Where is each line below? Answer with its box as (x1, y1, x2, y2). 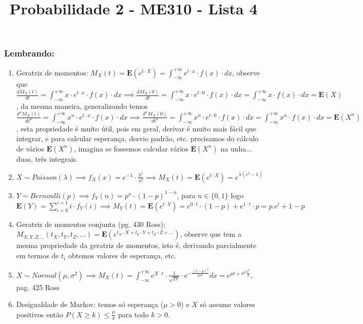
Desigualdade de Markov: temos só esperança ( (16, 299, 164, 310)
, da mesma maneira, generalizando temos (16, 101, 148, 111)
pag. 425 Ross (16, 281, 60, 292)
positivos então (16, 309, 63, 319)
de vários (16, 143, 44, 154)
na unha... (220, 143, 252, 154)
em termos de (16, 250, 59, 261)
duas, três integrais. (16, 153, 78, 164)
